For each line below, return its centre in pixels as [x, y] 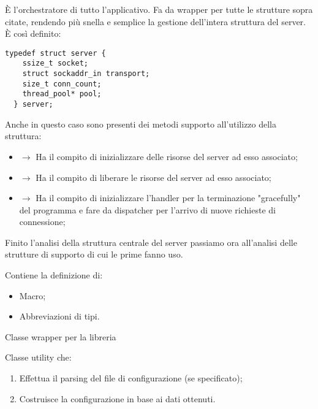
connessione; [42, 222]
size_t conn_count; [62, 84]
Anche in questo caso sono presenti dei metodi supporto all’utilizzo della [141, 124]
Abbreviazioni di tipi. [59, 316]
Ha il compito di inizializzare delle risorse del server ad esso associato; [167, 156]
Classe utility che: [38, 357]
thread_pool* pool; [62, 94]
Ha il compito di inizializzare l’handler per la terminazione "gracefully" [168, 198]
